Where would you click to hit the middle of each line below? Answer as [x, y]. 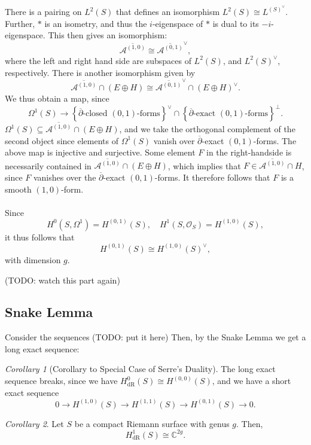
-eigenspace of [178, 23]
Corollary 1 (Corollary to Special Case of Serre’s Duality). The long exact [140, 369]
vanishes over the [65, 177]
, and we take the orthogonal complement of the [207, 129]
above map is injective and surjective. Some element [100, 152]
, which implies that [204, 165]
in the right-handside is [249, 152]
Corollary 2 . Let [34, 423]
